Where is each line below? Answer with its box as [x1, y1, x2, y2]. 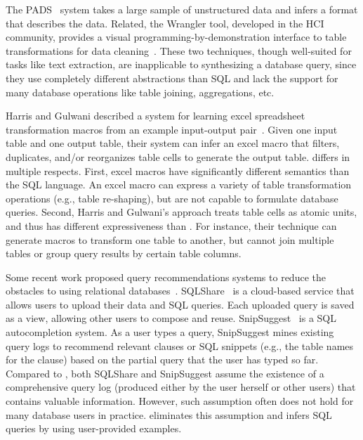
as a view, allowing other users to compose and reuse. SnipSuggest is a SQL [6, 311, 336, 325]
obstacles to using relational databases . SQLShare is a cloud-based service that [6, 283, 355, 298]
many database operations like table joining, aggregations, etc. [6, 84, 275, 99]
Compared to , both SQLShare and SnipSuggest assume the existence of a [6, 365, 324, 380]
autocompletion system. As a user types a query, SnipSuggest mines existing [6, 325, 334, 339]
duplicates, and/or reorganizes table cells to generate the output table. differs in [6, 149, 350, 164]
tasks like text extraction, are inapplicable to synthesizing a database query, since [6, 57, 357, 72]
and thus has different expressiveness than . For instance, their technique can [6, 218, 337, 233]
